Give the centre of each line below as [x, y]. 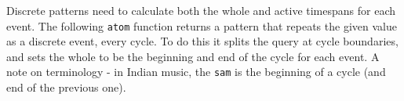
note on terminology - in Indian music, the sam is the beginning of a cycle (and [196, 72]
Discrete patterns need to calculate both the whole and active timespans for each [201, 10]
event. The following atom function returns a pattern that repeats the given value [202, 25]
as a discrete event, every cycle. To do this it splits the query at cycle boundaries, [202, 41]
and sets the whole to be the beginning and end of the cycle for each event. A [193, 56]
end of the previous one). [66, 87]
